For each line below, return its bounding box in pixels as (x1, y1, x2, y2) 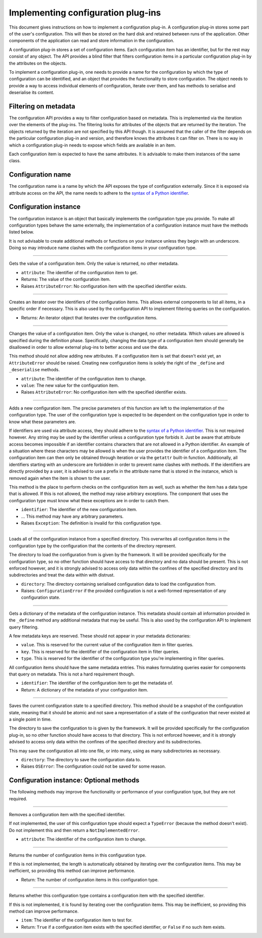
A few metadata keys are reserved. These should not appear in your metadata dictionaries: (9, 633, 191, 639)
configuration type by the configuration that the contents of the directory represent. (9, 543, 177, 548)
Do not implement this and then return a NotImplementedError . (9, 827, 140, 833)
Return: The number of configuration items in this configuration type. (21, 876, 159, 883)
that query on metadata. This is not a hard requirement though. (9, 671, 135, 677)
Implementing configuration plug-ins (9, 7, 161, 18)
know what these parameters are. (9, 419, 76, 425)
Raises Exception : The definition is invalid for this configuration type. (21, 520, 162, 526)
